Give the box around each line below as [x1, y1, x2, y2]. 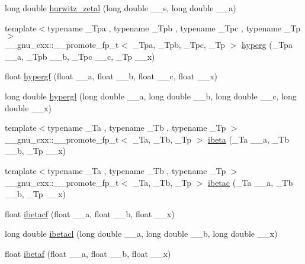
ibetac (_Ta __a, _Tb [208, 176, 293, 188]
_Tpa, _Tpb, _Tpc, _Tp [132, 38, 225, 51]
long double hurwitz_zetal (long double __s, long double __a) [5, 2, 236, 14]
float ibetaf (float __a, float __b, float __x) [5, 247, 171, 259]
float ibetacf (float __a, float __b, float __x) [5, 207, 175, 220]
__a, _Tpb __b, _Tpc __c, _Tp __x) [5, 50, 155, 62]
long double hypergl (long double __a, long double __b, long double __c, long [5, 89, 297, 102]
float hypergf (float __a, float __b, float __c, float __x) [5, 70, 218, 82]
